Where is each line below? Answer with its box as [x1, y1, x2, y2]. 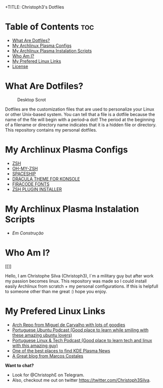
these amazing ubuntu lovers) [12, 332, 72, 338]
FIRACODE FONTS [12, 181, 50, 187]
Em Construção [12, 230, 44, 236]
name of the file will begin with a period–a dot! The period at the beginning [5, 116, 155, 122]
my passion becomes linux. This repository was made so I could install [5, 278, 147, 284]
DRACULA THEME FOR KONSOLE [12, 176, 81, 182]
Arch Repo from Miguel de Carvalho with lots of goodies [12, 321, 125, 327]
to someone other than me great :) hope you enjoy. [5, 288, 107, 294]
